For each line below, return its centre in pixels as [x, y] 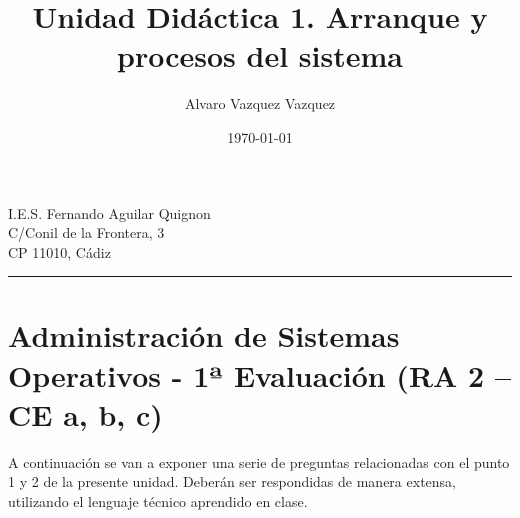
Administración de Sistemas [204, 335]
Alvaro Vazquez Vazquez [260, 103]
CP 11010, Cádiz [59, 251]
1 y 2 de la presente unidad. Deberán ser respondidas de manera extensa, [232, 481]
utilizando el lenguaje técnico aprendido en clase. [158, 500]
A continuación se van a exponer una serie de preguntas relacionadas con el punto [259, 461]
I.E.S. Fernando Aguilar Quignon [109, 212]
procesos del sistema [260, 55]
